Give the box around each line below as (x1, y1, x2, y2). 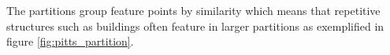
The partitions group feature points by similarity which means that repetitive (6, 2, 381, 18)
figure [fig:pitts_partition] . (6, 33, 134, 49)
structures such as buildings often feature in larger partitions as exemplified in (6, 17, 384, 34)
